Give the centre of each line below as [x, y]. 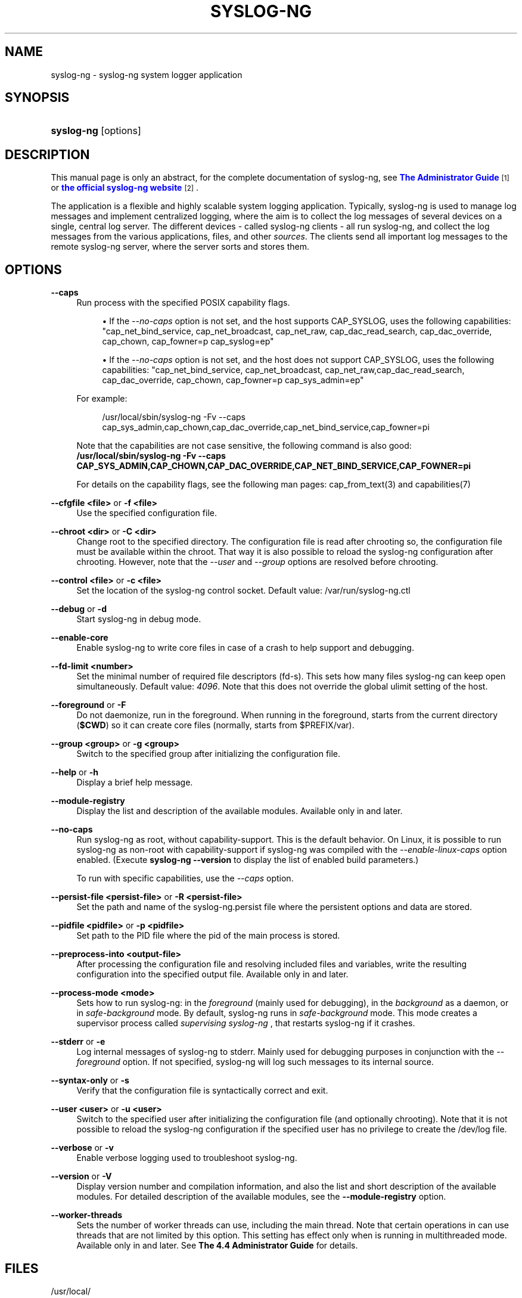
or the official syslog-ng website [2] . [125, 188]
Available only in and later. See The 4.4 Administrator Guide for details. [217, 1246]
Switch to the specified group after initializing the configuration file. [209, 754]
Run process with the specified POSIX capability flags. [183, 303]
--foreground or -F [88, 705]
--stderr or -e [78, 1042]
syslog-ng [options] [96, 131]
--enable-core [80, 638]
